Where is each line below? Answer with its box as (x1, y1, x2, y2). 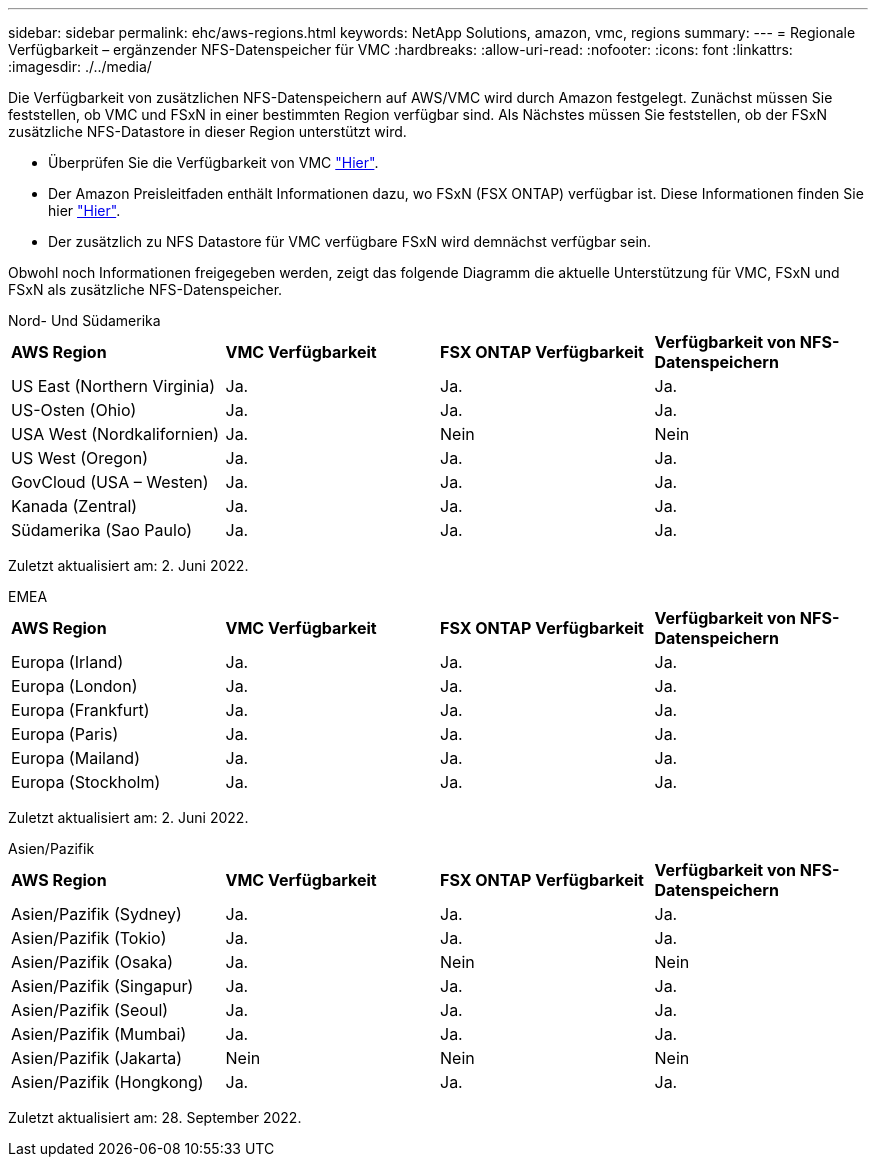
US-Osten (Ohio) (11, 400, 137, 420)
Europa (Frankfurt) (11, 700, 150, 720)
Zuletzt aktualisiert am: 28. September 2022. (8, 1109, 302, 1126)
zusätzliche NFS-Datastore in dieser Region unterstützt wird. (8, 123, 407, 140)
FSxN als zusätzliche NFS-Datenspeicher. (8, 281, 283, 298)
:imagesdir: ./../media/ (8, 58, 152, 75)
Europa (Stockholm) (11, 772, 161, 792)
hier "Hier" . (48, 202, 121, 219)
